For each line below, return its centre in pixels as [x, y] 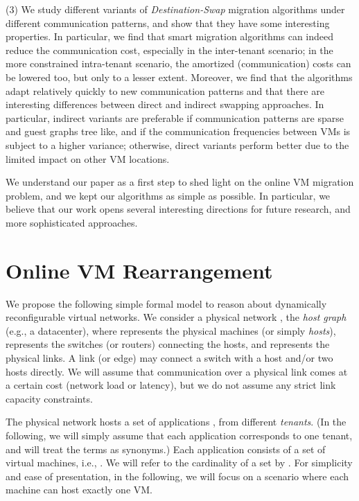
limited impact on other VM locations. [88, 158]
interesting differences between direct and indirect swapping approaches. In [165, 104]
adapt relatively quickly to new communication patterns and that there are [165, 90]
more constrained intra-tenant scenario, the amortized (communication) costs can [178, 63]
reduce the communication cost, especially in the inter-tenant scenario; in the [169, 50]
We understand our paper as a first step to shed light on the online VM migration [180, 182]
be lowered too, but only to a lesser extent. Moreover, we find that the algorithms [179, 77]
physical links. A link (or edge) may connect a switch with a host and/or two [169, 358]
